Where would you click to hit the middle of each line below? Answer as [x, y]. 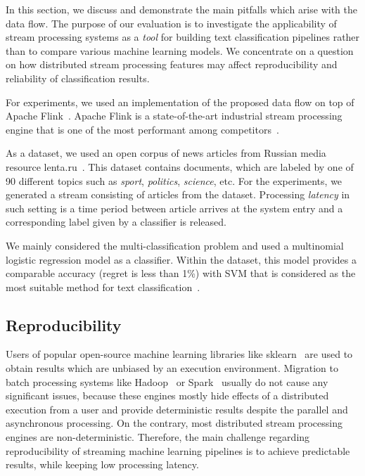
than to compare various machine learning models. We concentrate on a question [180, 50]
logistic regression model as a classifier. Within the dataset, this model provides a [181, 259]
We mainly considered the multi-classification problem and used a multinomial [175, 245]
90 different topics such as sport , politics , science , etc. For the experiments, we [174, 180]
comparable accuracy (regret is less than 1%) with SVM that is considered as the [181, 273]
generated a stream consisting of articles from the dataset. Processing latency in [178, 194]
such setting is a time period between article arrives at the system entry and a [174, 208]
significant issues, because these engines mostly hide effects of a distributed [167, 395]
